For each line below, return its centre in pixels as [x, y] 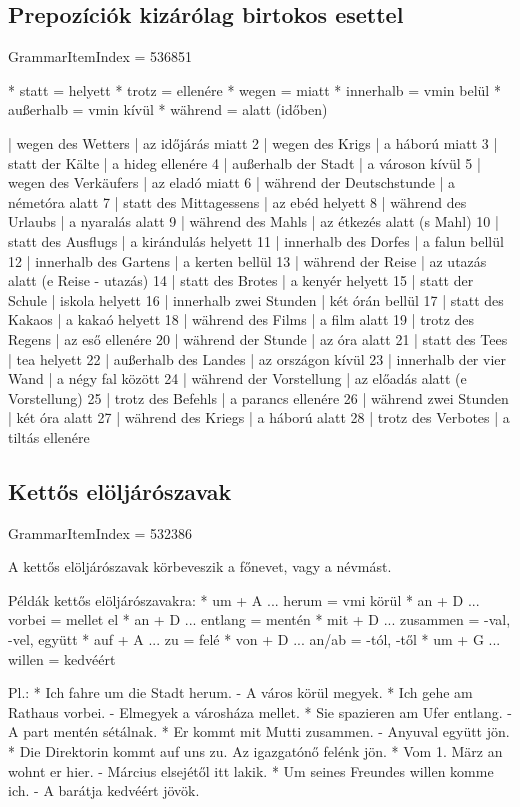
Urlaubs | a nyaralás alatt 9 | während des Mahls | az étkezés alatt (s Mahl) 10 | [253, 221]
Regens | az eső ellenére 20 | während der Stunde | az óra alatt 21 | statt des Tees [258, 338]
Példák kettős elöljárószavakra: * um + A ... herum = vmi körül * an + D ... [244, 599]
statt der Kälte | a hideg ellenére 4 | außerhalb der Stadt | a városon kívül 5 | [244, 162]
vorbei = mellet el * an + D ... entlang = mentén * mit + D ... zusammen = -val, [259, 619]
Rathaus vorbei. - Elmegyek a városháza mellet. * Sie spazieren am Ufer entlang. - [260, 711]
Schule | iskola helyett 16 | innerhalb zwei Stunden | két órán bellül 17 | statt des [256, 299]
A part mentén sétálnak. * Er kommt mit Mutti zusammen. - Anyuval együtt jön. [259, 731]
